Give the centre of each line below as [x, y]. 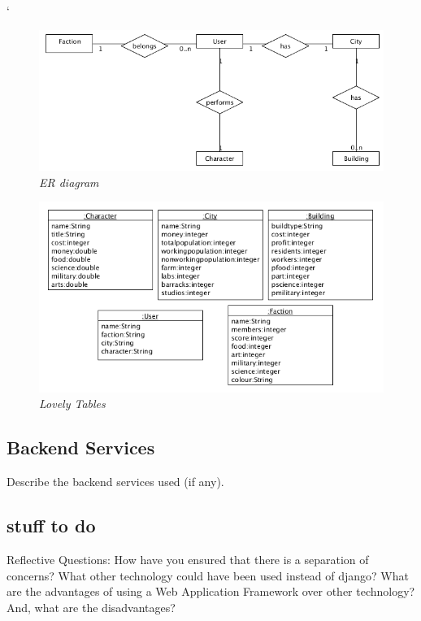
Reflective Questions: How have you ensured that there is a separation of [188, 559]
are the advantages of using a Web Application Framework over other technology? [211, 591]
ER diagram [69, 182]
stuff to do [51, 525]
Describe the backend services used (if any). [115, 482]
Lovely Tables [72, 404]
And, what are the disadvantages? [91, 607]
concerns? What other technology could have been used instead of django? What [208, 575]
